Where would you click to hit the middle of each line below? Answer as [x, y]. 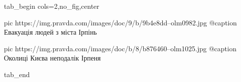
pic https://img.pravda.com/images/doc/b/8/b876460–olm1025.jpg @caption [120, 48]
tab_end [17, 74]
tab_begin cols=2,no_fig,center [52, 6]
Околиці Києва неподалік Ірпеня [52, 58]
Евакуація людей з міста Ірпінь [50, 32]
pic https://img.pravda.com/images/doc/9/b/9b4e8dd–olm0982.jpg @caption [120, 22]
